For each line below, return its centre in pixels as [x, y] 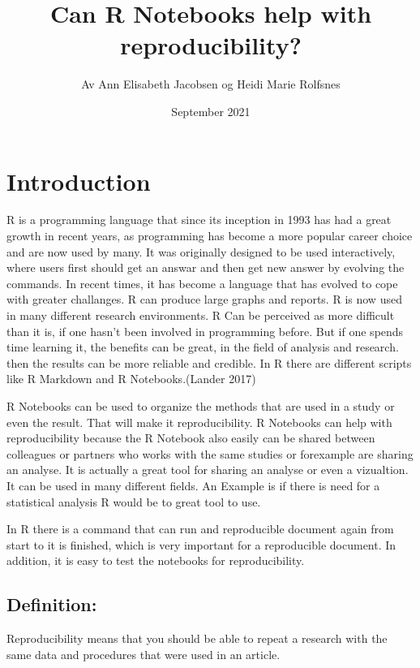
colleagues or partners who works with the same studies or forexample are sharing [210, 453]
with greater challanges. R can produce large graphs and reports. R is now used [204, 299]
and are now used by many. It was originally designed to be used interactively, [201, 251]
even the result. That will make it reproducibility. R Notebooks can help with [199, 422]
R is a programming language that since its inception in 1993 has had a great [199, 220]
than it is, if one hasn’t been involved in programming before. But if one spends [205, 331]
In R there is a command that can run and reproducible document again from [200, 529]
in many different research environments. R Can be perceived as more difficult [201, 315]
